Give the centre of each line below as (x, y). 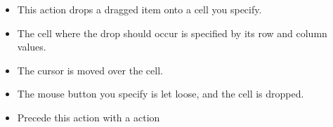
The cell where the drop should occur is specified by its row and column (172, 33)
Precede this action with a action (89, 117)
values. (32, 47)
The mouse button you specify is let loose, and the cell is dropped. (161, 94)
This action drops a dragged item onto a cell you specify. (139, 9)
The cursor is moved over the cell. (90, 70)
